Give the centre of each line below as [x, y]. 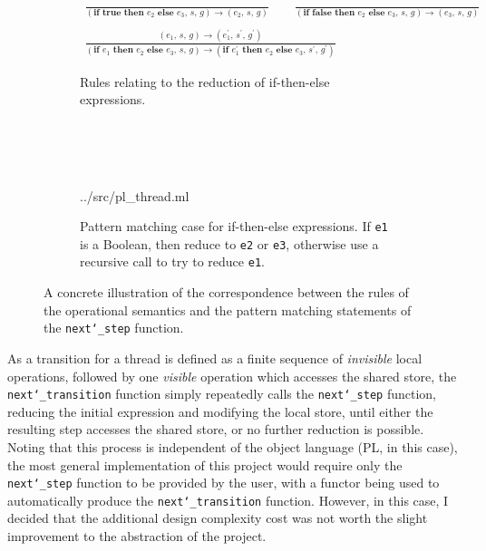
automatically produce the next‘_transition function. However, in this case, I [228, 500]
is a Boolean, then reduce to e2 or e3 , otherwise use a [229, 243]
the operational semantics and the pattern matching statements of [228, 309]
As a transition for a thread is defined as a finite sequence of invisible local [215, 358]
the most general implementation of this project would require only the [205, 464]
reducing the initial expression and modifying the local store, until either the [220, 411]
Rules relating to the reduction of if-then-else [205, 81]
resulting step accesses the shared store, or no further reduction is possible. [216, 429]
